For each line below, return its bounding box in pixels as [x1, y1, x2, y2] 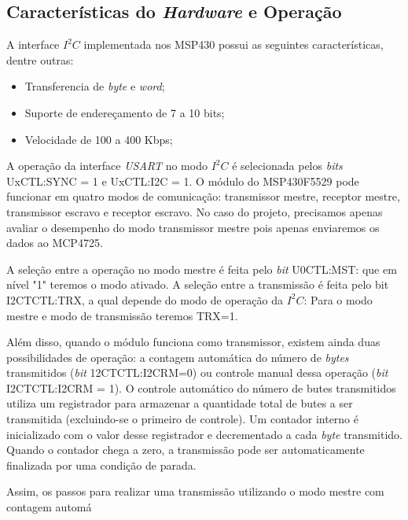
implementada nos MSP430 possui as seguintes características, [83, 36, 384, 53]
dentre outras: [6, 51, 74, 68]
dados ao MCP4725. [6, 234, 103, 251]
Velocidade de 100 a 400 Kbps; [24, 131, 173, 147]
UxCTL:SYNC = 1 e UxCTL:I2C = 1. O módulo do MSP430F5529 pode [6, 172, 359, 189]
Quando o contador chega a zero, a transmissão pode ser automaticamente [6, 441, 365, 458]
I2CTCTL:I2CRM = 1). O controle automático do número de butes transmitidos [6, 379, 396, 396]
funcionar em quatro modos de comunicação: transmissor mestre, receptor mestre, [6, 188, 400, 205]
